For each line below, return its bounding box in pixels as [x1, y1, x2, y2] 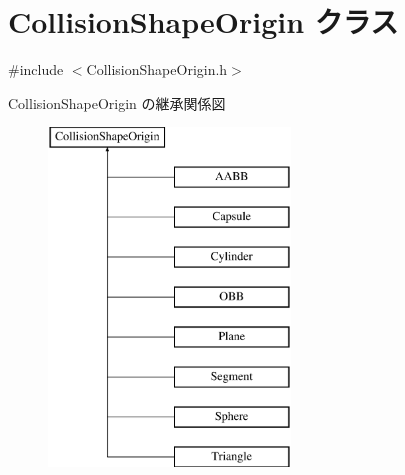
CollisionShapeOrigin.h [86, 59, 228, 80]
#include [8, 59, 64, 80]
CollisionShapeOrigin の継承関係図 [8, 92, 226, 113]
